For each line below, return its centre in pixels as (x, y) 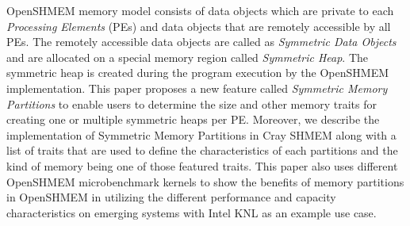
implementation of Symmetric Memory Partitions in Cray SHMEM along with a (201, 134)
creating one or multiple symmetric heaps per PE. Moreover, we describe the (193, 119)
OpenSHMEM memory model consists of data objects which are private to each (200, 10)
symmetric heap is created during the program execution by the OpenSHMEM (198, 73)
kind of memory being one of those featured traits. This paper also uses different (202, 165)
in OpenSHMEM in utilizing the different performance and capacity (171, 197)
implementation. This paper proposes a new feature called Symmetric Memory (197, 88)
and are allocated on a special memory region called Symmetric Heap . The (187, 57)
